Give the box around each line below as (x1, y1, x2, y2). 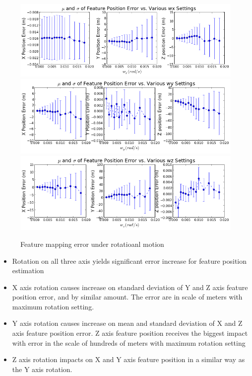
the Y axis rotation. (12, 364, 72, 374)
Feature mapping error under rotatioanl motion (20, 238, 164, 249)
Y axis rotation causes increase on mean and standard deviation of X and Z (12, 318, 243, 328)
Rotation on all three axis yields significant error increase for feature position (12, 255, 247, 266)
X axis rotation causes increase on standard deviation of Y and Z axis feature (12, 282, 248, 292)
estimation (12, 265, 44, 276)
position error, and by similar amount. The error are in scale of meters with (12, 292, 243, 302)
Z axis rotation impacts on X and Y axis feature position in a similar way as (12, 354, 245, 365)
